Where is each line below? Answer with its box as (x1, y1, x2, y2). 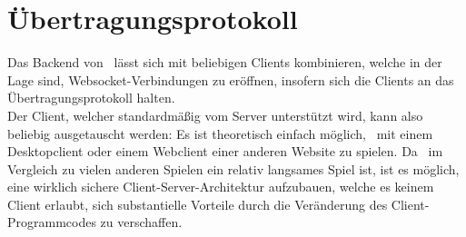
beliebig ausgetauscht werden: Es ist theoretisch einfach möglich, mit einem (7, 123, 433, 143)
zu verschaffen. (100, 212, 183, 232)
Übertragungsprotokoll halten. (7, 88, 175, 107)
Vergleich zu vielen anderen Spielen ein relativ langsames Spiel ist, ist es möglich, (7, 159, 460, 178)
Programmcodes (7, 212, 96, 232)
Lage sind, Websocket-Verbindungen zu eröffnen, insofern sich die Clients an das (7, 70, 454, 89)
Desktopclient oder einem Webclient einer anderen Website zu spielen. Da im (7, 142, 443, 161)
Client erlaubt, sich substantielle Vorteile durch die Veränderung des (7, 194, 388, 213)
